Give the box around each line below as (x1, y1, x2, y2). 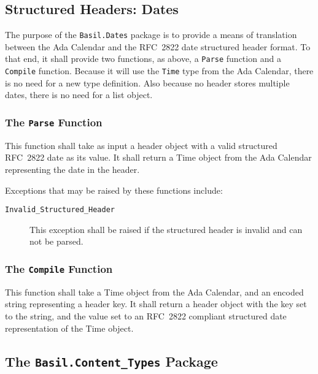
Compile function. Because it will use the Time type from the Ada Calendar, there (5, 64, 314, 77)
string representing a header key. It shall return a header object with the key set (5, 297, 307, 310)
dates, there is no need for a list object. (5, 88, 153, 101)
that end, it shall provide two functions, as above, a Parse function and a (5, 52, 281, 65)
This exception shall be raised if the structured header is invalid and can (29, 223, 303, 235)
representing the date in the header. (5, 162, 140, 175)
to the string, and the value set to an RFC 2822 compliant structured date (5, 309, 287, 322)
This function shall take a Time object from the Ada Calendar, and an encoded (5, 285, 304, 298)
